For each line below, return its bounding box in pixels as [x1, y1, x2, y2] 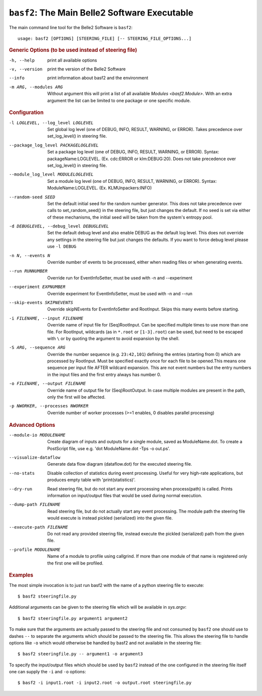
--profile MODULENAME [9, 547, 61, 552]
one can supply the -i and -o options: [9, 669, 86, 675]
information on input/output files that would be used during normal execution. [47, 493, 202, 498]
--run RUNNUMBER [9, 268, 48, 274]
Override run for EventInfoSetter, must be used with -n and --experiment [47, 275, 193, 281]
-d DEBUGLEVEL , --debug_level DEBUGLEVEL [9, 224, 109, 229]
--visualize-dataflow [9, 455, 61, 460]
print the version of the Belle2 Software [47, 66, 126, 72]
